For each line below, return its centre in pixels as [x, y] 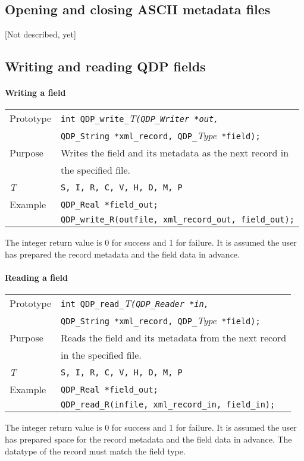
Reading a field [36, 277]
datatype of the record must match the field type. [95, 451]
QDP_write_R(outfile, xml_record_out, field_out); [178, 220]
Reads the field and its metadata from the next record [174, 338]
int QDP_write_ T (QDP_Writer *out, [140, 118]
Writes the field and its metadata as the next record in [175, 153]
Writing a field [35, 92]
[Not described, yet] [40, 34]
